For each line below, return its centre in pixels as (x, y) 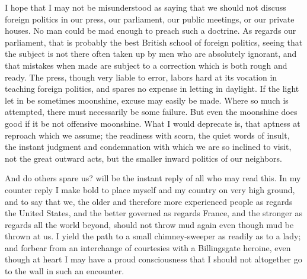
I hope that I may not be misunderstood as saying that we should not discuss (145, 7)
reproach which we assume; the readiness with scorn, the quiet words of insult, (147, 135)
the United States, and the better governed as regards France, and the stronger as (154, 213)
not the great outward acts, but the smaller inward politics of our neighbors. (144, 158)
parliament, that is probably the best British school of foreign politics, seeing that (154, 42)
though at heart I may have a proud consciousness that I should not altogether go (153, 259)
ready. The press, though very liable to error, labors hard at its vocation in (141, 77)
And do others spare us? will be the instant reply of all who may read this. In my (153, 178)
